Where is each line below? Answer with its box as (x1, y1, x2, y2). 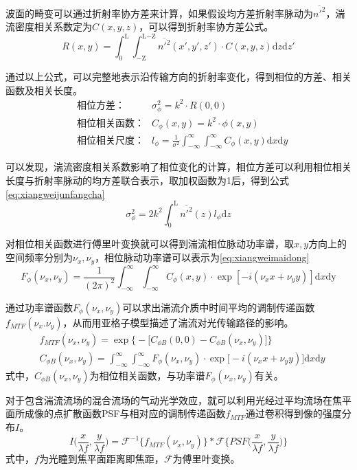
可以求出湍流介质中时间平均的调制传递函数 (122, 300, 315, 314)
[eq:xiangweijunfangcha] (5, 186, 105, 201)
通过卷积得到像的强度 (245, 406, 342, 421)
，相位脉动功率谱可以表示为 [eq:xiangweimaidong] (95, 250, 310, 265)
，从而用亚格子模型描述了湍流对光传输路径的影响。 (62, 315, 294, 329)
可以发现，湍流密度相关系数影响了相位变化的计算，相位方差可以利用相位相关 (5, 159, 352, 174)
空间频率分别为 (5, 250, 73, 265)
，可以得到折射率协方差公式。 (139, 19, 274, 34)
